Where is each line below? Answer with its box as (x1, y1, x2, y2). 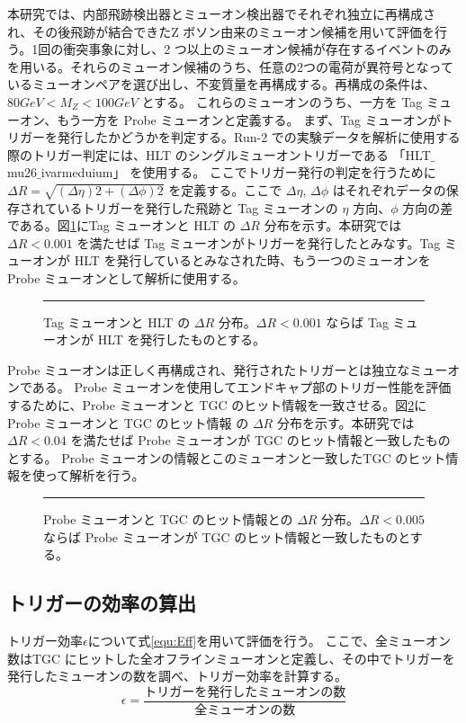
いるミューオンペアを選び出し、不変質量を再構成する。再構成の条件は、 (7, 75, 435, 94)
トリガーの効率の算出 (7, 589, 196, 617)
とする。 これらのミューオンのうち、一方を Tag (141, 92, 423, 111)
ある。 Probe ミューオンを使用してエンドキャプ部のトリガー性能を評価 (31, 378, 452, 397)
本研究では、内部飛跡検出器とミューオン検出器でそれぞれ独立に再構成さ (7, 4, 435, 22)
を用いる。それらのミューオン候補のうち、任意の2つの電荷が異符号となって (7, 57, 453, 76)
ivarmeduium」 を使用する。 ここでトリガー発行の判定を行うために (40, 163, 436, 182)
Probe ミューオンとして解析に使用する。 (7, 269, 246, 288)
